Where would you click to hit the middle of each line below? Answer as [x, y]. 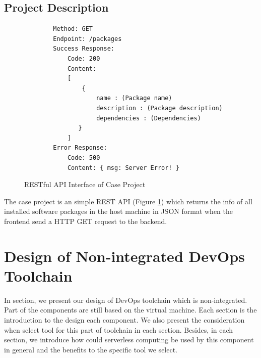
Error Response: [80, 148]
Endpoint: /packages [87, 39]
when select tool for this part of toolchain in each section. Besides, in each [119, 329]
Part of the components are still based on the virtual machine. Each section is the [130, 310]
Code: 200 [84, 58]
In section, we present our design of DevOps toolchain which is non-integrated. [126, 300]
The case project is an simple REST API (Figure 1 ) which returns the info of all [128, 201]
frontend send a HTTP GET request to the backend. [86, 221]
